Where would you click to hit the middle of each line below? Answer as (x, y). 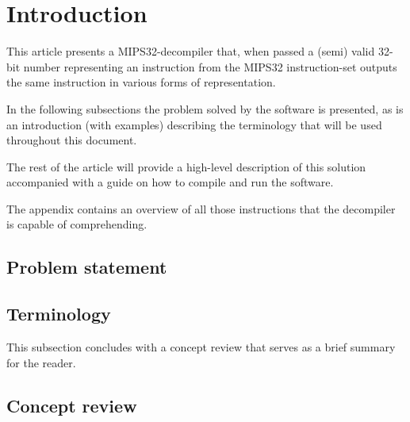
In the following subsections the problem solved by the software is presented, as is (205, 108)
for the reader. (41, 362)
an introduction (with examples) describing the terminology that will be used (194, 124)
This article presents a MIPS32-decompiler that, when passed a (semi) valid (191, 51)
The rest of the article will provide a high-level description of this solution (186, 166)
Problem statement (87, 267)
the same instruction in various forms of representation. (141, 82)
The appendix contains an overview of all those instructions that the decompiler (201, 208)
